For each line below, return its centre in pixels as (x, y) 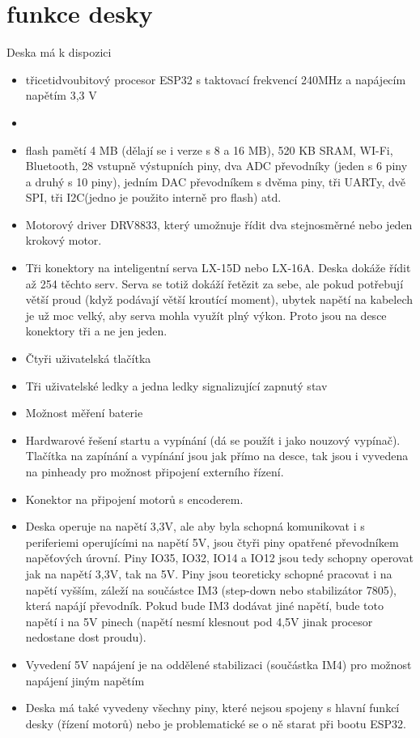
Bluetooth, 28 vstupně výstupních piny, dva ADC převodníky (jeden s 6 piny (216, 166)
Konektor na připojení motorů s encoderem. (134, 499)
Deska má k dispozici (59, 52)
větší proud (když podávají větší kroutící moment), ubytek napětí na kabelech (219, 299)
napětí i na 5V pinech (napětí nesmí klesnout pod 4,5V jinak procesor (199, 621)
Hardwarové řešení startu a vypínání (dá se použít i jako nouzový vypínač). (213, 439)
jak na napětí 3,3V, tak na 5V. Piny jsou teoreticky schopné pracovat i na (209, 573)
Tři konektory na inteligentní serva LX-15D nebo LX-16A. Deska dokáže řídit (218, 268)
